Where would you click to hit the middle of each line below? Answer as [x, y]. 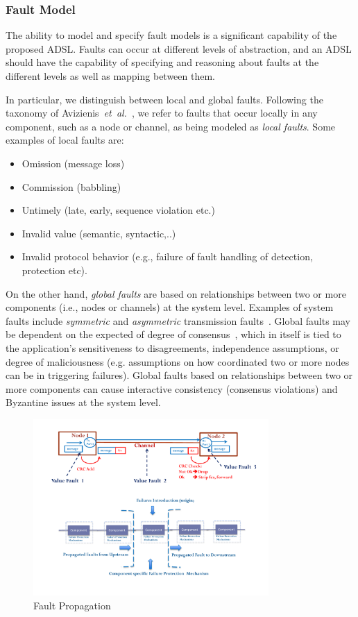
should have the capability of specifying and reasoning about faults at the [162, 62]
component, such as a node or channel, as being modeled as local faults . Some [171, 126]
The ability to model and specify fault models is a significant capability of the [171, 35]
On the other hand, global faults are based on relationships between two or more [176, 293]
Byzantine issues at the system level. [83, 402]
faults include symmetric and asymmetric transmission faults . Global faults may [178, 320]
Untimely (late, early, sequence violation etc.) [118, 210]
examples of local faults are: [65, 140]
